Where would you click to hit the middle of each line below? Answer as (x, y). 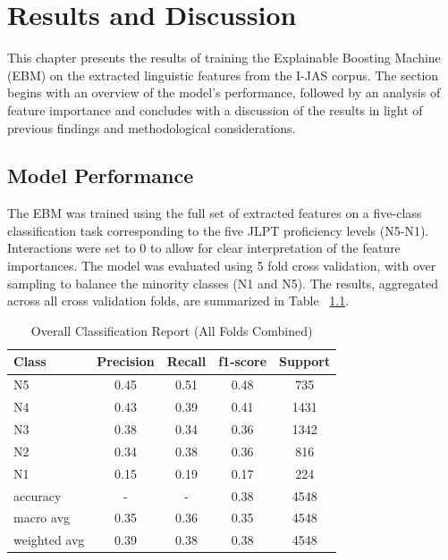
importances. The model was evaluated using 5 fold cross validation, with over (222, 266)
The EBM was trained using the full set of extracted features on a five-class (215, 213)
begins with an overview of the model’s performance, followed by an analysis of (224, 92)
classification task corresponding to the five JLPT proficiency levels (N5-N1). (218, 230)
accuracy (38, 495)
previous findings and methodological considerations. (152, 127)
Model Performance (101, 176)
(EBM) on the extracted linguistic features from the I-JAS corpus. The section (223, 75)
